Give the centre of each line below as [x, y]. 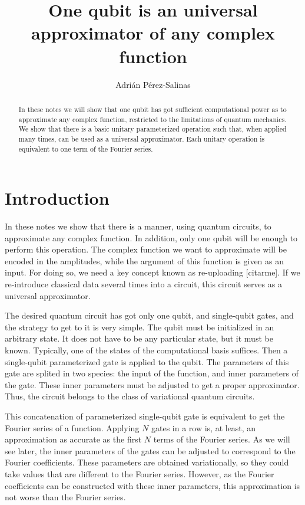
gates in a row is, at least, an [203, 427]
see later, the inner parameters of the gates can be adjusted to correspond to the [150, 450]
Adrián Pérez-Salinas [153, 84]
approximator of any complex [153, 33]
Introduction [57, 198]
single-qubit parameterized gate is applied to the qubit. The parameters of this [147, 361]
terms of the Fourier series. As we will [222, 439]
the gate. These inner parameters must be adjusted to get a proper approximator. [152, 384]
